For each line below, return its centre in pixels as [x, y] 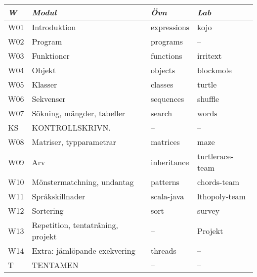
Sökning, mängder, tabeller [79, 113]
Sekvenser [49, 99]
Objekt [44, 70]
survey [209, 210]
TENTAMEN [55, 265]
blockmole [214, 70]
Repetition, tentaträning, [75, 225]
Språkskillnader [59, 196]
